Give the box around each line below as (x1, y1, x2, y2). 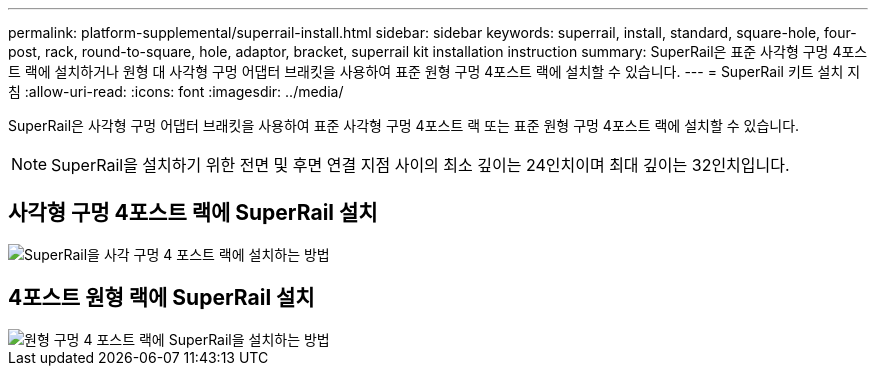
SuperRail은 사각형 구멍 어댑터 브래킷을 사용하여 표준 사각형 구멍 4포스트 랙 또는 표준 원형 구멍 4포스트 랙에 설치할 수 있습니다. (8, 117, 800, 134)
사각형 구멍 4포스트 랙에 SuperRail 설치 (8, 200, 378, 226)
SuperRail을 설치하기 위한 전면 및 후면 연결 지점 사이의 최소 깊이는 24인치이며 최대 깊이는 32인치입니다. (51, 155, 790, 175)
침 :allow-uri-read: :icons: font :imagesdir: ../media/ (8, 83, 344, 100)
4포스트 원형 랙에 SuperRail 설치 (8, 285, 315, 311)
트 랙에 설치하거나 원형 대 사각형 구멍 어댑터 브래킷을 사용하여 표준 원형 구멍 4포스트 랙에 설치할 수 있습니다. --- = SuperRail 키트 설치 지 (8, 63, 861, 80)
